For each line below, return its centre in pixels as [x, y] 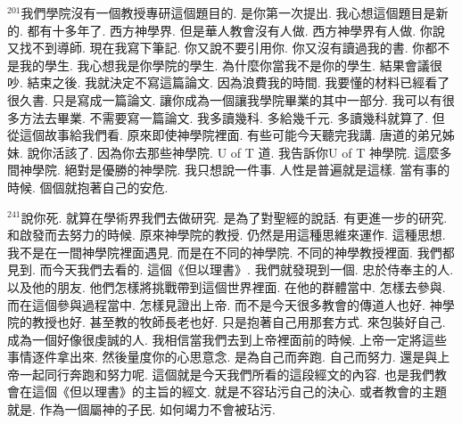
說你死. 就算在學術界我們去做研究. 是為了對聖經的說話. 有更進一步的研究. [234, 217]
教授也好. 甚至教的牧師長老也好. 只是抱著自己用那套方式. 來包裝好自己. [239, 322]
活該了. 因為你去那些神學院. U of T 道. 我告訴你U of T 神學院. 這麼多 [252, 152]
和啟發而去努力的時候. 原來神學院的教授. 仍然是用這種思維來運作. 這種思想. [227, 235]
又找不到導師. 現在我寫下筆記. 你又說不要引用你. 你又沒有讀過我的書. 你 [216, 48]
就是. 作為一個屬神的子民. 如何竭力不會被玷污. [141, 409]
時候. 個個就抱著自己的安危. [88, 187]
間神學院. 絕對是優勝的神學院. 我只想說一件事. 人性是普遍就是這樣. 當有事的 [229, 170]
